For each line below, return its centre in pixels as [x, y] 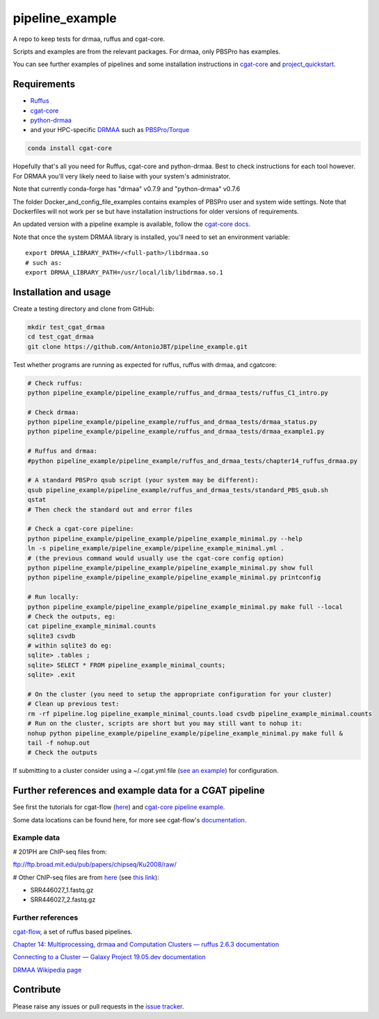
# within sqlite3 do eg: [70, 646]
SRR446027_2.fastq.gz [63, 899]
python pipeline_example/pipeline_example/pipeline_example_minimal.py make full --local [185, 607]
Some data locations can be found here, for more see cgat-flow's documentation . [130, 820]
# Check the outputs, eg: [72, 616]
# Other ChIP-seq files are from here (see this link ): [86, 877]
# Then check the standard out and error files [110, 509]
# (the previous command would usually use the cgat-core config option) [156, 558]
